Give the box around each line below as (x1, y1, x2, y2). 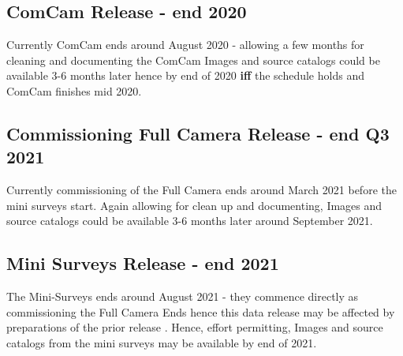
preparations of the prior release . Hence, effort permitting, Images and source (6, 319, 383, 335)
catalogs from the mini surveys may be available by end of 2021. (6, 334, 317, 350)
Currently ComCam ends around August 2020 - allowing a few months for (6, 36, 364, 53)
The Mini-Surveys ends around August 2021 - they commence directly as (6, 288, 359, 305)
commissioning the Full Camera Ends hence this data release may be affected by (6, 303, 395, 320)
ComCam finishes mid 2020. (6, 82, 142, 99)
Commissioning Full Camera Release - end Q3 (6, 121, 390, 145)
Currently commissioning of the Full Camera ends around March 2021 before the (6, 182, 397, 198)
